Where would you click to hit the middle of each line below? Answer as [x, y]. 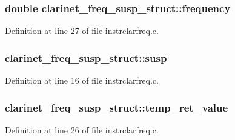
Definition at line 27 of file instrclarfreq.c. [82, 31]
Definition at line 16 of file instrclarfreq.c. [82, 80]
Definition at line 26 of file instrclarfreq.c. [82, 129]
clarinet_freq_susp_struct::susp [86, 57]
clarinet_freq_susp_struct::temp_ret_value [117, 107]
